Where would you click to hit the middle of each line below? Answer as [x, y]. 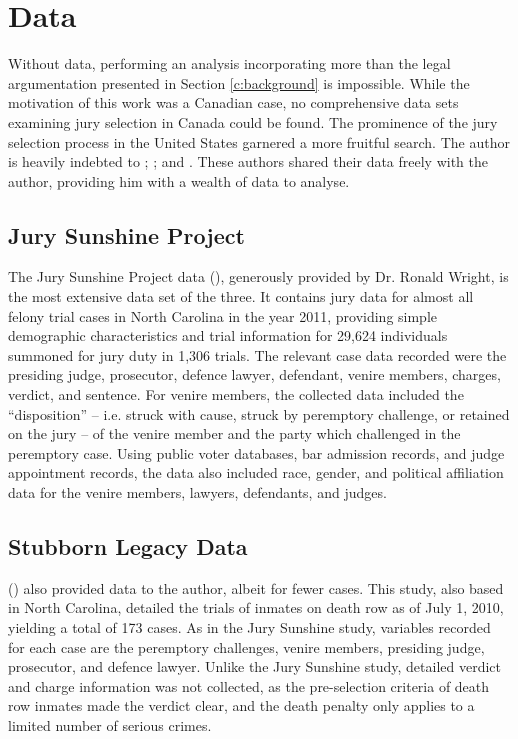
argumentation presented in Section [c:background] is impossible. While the [239, 82]
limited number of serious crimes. [110, 724]
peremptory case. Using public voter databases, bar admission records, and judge [256, 452]
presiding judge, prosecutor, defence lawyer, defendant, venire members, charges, [254, 374]
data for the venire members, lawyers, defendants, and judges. [197, 492]
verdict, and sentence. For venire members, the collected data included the [236, 394]
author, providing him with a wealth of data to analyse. [179, 180]
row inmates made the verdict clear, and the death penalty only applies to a [241, 705]
